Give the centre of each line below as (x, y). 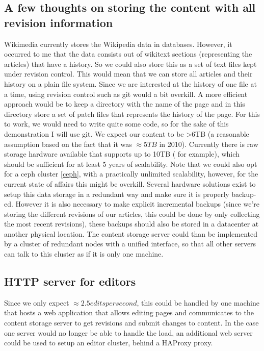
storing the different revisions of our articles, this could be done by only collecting (132, 214)
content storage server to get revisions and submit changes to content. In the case (131, 323)
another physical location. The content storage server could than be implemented (131, 233)
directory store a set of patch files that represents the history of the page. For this (132, 114)
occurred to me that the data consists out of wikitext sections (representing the (128, 54)
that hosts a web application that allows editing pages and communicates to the (129, 312)
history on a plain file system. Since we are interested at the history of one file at (130, 83)
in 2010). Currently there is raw (209, 144)
